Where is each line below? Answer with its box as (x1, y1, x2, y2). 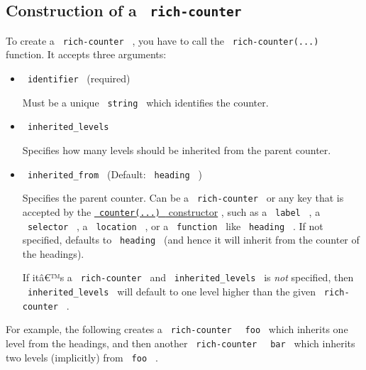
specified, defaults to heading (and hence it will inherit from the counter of (22, 232, 360, 247)
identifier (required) (27, 71, 131, 86)
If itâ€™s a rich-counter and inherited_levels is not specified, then (22, 270, 354, 285)
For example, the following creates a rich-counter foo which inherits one (6, 322, 348, 337)
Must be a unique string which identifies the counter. (22, 94, 269, 109)
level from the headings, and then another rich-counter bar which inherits (6, 336, 355, 351)
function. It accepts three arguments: (6, 47, 167, 62)
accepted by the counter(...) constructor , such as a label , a (22, 204, 321, 219)
